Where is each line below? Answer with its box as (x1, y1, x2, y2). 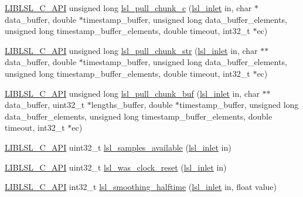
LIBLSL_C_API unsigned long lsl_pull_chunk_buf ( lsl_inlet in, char (5, 87, 260, 99)
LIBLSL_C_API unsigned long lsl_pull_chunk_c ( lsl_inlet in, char (5, 2, 252, 13)
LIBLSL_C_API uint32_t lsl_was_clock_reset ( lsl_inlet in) (5, 161, 227, 173)
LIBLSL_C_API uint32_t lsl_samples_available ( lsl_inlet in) (5, 141, 231, 153)
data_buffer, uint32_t (5, 98, 85, 111)
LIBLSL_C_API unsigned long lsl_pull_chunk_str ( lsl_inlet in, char (5, 44, 258, 56)
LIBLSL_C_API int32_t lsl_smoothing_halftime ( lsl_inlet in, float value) (5, 181, 277, 193)
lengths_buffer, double (91, 98, 173, 111)
